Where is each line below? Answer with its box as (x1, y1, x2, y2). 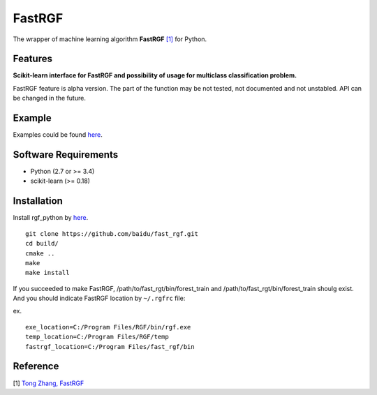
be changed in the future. (13, 94, 87, 103)
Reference (13, 360, 59, 373)
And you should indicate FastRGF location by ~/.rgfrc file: (13, 294, 186, 303)
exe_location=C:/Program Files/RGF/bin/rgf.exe (25, 323, 191, 331)
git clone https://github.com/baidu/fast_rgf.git (25, 230, 199, 237)
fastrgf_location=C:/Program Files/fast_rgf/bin (25, 343, 195, 350)
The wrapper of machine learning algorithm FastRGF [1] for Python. (13, 35, 207, 43)
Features (13, 53, 52, 65)
